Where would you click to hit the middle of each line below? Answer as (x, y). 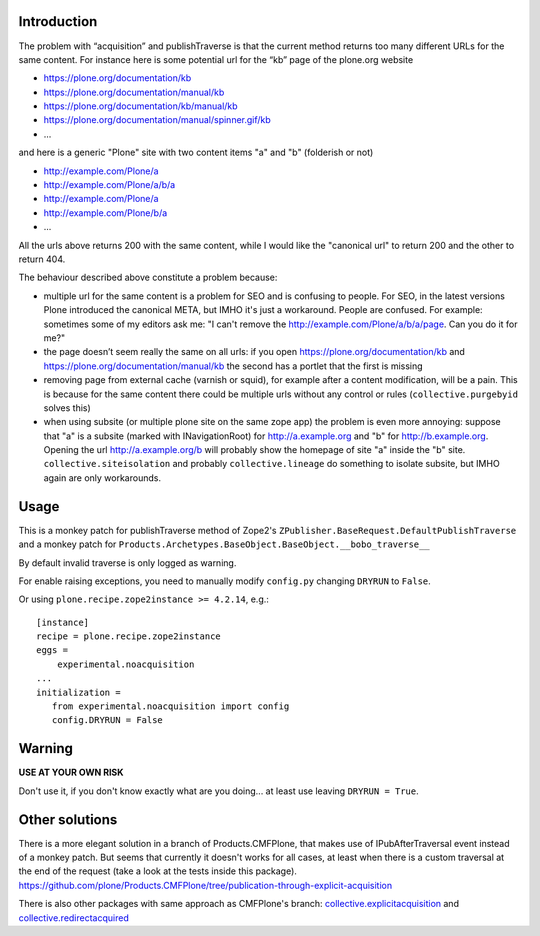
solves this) (67, 407)
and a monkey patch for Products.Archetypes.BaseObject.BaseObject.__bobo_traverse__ (224, 544)
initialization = (78, 692)
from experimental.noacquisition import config (170, 706)
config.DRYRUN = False (107, 720)
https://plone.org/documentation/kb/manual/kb (141, 106)
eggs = (52, 650)
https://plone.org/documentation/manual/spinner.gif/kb (157, 120)
